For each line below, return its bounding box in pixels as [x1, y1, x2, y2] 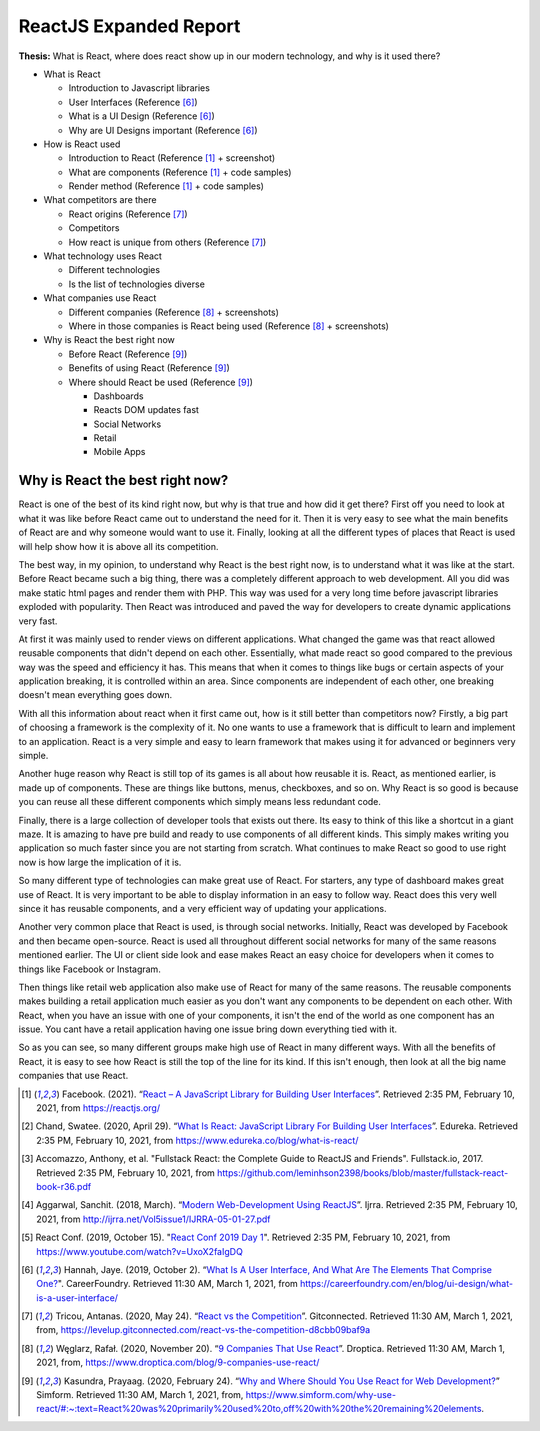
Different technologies [68, 264, 160, 276]
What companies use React [43, 292, 157, 304]
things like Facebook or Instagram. [18, 963, 162, 975]
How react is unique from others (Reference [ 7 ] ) [68, 236, 267, 248]
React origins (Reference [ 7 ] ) [68, 208, 189, 220]
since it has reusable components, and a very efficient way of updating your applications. [18, 902, 387, 914]
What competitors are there [43, 194, 157, 206]
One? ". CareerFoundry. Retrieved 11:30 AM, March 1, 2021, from [36, 1278, 299, 1290]
